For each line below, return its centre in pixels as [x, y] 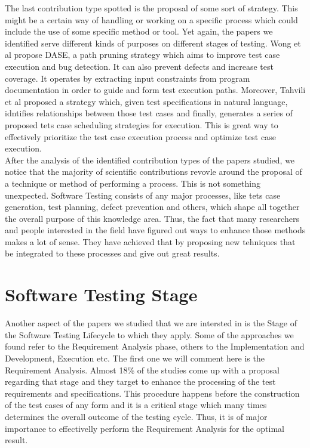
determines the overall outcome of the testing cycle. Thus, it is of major [136, 416]
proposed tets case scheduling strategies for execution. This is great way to [142, 124]
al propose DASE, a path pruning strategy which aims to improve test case [142, 55]
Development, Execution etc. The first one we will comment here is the [135, 358]
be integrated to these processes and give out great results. [112, 253]
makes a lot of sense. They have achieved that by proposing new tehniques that [150, 241]
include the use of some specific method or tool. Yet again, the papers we [139, 31]
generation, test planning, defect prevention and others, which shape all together [152, 207]
